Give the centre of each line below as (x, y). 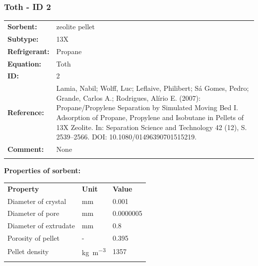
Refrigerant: (29, 51)
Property (23, 188)
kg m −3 (94, 251)
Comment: (26, 149)
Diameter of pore (33, 213)
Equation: (25, 63)
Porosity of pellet (33, 238)
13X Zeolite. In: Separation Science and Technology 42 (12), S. (152, 127)
